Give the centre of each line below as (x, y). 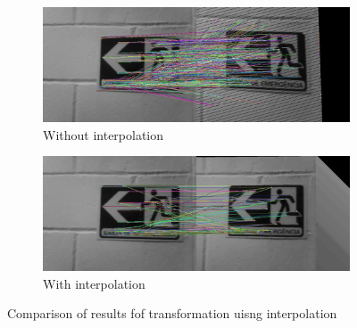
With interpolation (94, 283)
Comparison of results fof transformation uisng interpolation (172, 313)
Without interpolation (104, 134)
